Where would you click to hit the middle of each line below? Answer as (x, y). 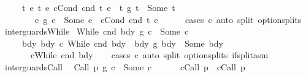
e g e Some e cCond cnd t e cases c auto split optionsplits (168, 19)
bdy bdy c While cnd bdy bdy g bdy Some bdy (122, 43)
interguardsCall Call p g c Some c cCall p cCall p (125, 66)
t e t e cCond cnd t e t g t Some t (98, 7)
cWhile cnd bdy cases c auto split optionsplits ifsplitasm (149, 55)
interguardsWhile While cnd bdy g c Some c (97, 31)
